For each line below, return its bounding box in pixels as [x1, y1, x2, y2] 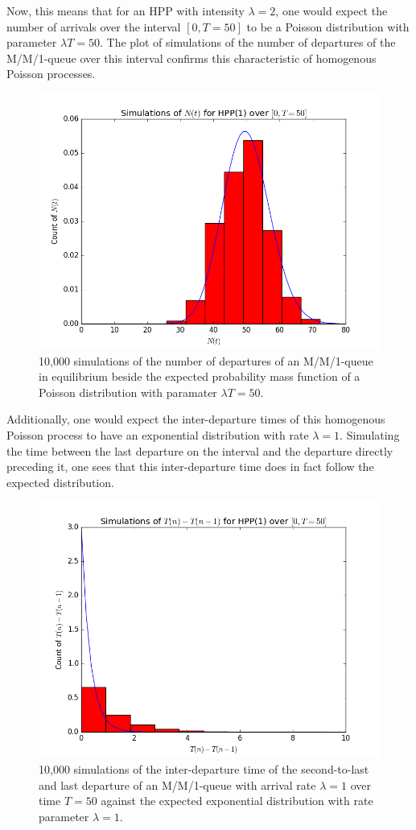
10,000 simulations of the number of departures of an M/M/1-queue [39, 352, 373, 369]
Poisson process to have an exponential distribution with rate [6, 426, 309, 443]
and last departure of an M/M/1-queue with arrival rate [39, 776, 316, 793]
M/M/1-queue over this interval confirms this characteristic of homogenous [6, 49, 377, 66]
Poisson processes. [6, 65, 96, 82]
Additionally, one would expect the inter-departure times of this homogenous [6, 411, 385, 427]
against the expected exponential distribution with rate [101, 792, 373, 809]
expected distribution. [6, 473, 114, 490]
